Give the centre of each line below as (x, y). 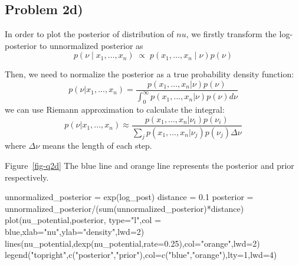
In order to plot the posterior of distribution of (89, 34)
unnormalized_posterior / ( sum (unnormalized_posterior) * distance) (124, 208)
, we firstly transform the (231, 34)
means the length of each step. (97, 145)
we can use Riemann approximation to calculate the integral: (115, 109)
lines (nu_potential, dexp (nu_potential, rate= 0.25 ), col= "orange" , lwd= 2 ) (132, 243)
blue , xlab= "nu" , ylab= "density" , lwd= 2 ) (75, 232)
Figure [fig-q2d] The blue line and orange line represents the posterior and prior (149, 166)
